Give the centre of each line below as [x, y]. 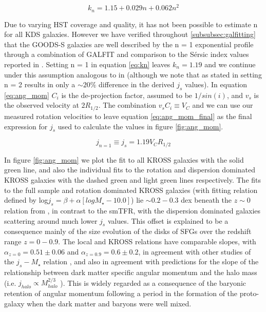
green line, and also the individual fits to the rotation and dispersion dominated [130, 170]
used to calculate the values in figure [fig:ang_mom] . [140, 126]
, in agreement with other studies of [195, 251]
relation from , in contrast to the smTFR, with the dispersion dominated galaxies [132, 210]
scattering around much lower [51, 220]
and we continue [230, 64]
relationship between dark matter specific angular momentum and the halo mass [131, 272]
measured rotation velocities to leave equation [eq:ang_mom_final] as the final [128, 116]
